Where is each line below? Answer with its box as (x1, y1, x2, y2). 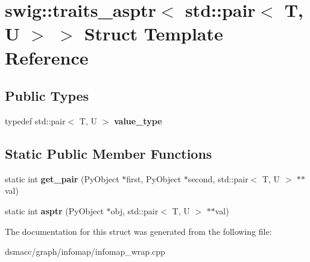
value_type (113, 114, 162, 127)
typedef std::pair (5, 114, 66, 127)
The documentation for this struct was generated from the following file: (5, 225, 272, 237)
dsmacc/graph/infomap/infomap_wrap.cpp (5, 245, 165, 258)
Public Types (5, 86, 89, 105)
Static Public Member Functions (5, 144, 212, 162)
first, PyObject (126, 172, 182, 185)
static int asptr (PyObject (5, 204, 104, 217)
